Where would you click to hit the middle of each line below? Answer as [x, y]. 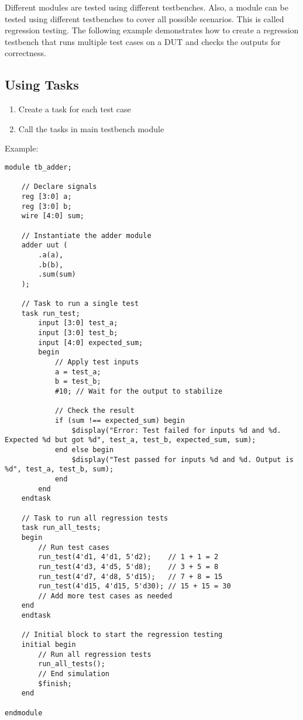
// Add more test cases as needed [105, 596]
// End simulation [74, 674]
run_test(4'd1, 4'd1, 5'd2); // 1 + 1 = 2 [128, 557]
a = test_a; [78, 372]
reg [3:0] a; [47, 196]
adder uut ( [44, 245]
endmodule [24, 713]
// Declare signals [59, 187]
